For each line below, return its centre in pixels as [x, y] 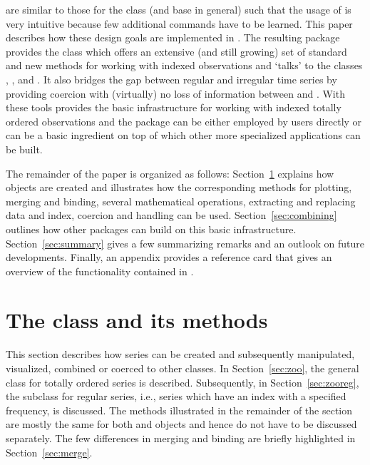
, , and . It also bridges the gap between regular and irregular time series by [171, 79]
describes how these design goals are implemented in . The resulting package [173, 37]
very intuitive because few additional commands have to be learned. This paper [179, 23]
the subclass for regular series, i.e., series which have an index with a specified [176, 396]
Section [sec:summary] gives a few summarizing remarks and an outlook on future [185, 243]
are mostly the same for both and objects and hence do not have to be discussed [181, 424]
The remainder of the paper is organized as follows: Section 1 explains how [170, 173]
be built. [24, 149]
